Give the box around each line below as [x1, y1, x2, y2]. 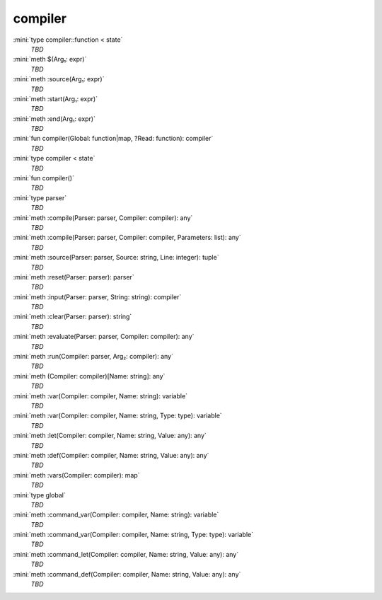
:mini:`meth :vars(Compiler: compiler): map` [13, 471, 140, 479]
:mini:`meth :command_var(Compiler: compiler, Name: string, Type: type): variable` [13, 531, 254, 539]
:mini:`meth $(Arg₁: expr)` [13, 55, 87, 64]
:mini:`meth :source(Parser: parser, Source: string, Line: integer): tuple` [13, 253, 219, 262]
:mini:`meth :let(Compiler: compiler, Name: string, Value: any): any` [13, 432, 207, 440]
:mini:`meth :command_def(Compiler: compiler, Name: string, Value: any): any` [13, 570, 241, 578]
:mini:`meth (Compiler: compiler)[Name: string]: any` [13, 371, 166, 380]
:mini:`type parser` [13, 193, 67, 202]
